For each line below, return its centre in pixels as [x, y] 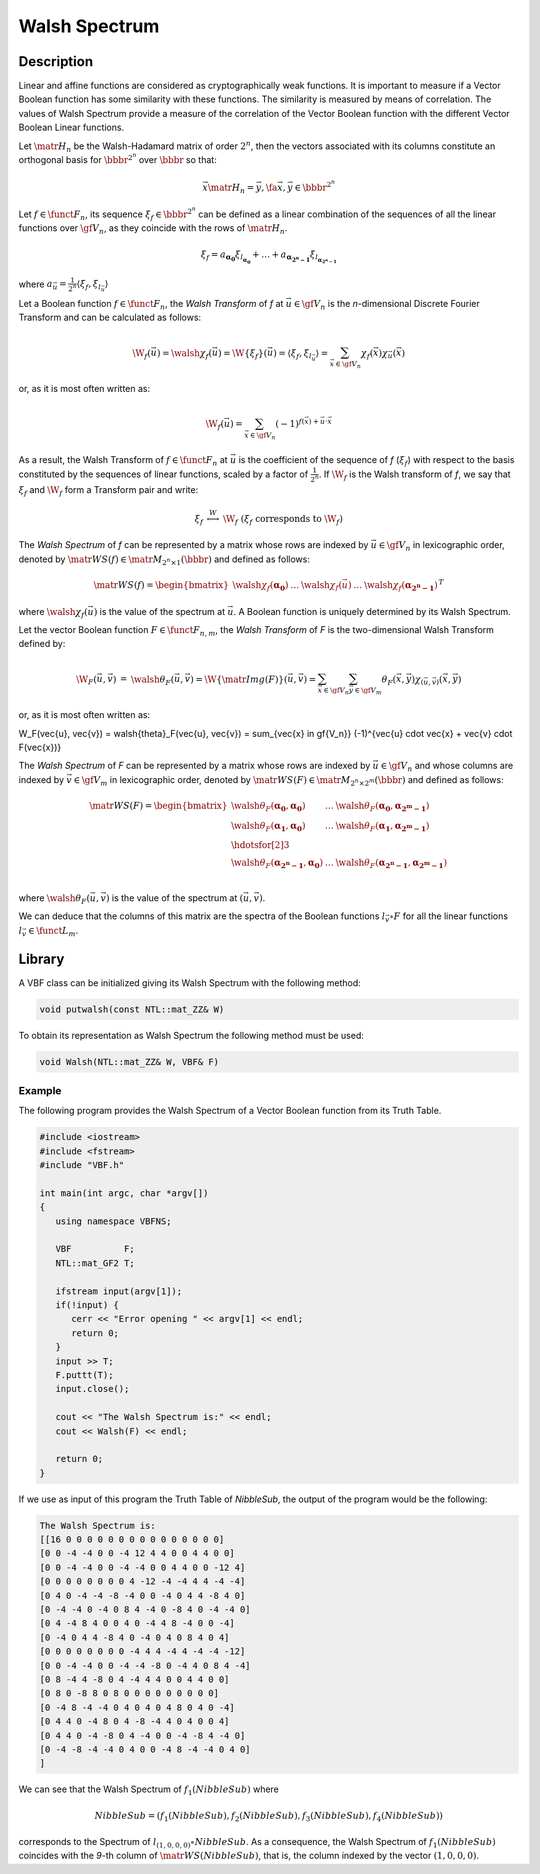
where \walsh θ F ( [54, 899]
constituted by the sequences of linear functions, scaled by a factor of [163, 474]
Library [41, 958]
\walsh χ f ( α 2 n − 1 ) [401, 586]
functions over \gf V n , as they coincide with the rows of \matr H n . [153, 229]
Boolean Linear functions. [71, 127]
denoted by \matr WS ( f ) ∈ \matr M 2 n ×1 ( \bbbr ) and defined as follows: [164, 560]
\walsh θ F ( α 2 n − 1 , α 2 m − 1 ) [391, 864]
